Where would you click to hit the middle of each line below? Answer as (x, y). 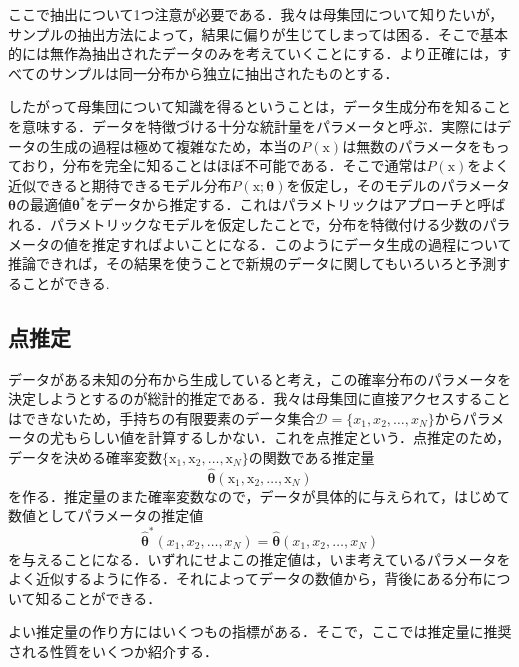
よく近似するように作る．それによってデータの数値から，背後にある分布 (245, 578)
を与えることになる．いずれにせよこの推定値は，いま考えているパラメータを (259, 558)
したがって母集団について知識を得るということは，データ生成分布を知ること (259, 106)
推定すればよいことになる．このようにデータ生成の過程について (301, 243)
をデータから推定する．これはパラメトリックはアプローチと (281, 204)
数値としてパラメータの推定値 (106, 515)
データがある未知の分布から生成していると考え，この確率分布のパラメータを (260, 378)
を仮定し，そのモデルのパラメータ (398, 184)
